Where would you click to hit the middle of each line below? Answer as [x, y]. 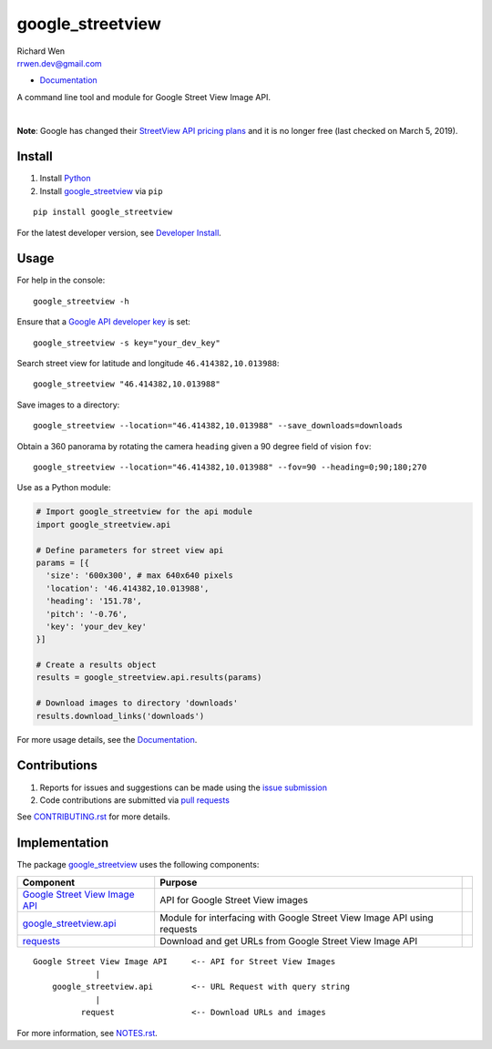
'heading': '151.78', [94, 601]
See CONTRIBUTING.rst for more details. [93, 817]
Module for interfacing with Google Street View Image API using [297, 918]
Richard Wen [41, 51]
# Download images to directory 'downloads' [137, 703]
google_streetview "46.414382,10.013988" [127, 384]
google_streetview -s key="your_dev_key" [127, 343]
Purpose [179, 882]
